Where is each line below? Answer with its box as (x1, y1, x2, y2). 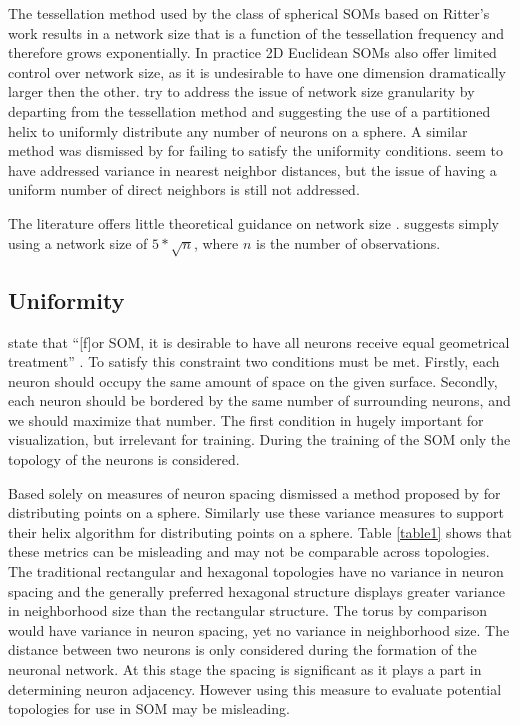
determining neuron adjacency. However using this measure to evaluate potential (8, 678, 502, 699)
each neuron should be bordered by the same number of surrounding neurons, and (8, 390, 511, 411)
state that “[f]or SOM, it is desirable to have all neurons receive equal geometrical (8, 331, 510, 352)
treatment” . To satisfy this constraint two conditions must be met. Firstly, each (8, 351, 500, 372)
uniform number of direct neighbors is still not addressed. (8, 179, 360, 200)
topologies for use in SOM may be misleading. (8, 698, 290, 719)
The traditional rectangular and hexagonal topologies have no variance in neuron (8, 561, 504, 582)
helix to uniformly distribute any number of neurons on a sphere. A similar (8, 120, 468, 141)
